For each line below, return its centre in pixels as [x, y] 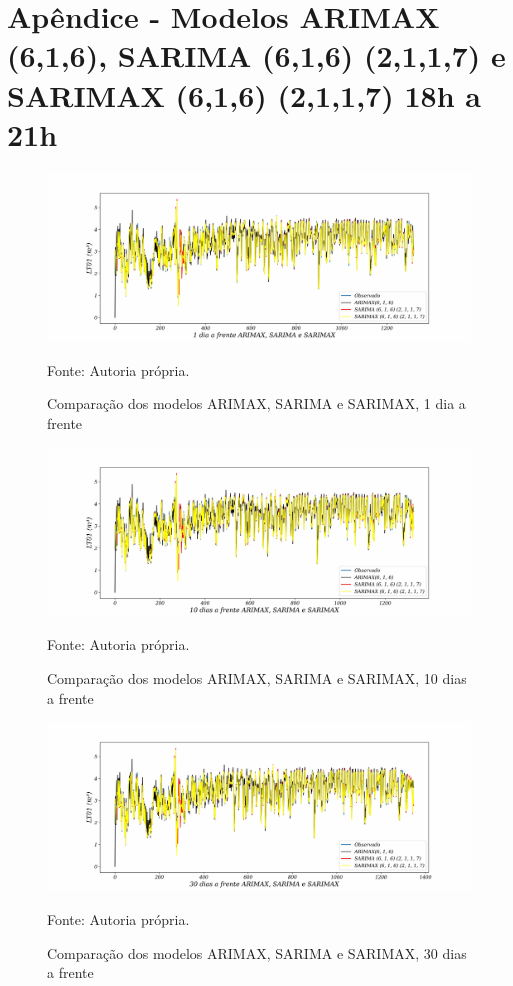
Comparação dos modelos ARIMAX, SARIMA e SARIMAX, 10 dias [257, 677]
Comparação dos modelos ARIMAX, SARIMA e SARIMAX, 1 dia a [256, 403]
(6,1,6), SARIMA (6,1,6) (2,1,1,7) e [256, 55]
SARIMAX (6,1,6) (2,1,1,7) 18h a [244, 94]
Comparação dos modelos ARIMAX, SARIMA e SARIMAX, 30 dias [257, 952]
